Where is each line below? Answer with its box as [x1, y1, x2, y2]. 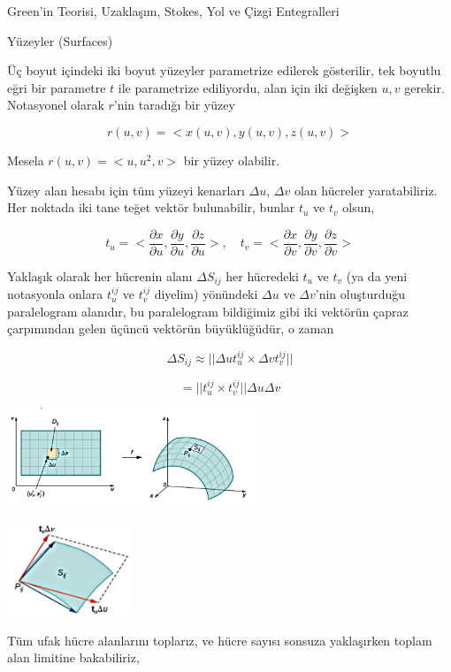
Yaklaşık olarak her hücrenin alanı [7, 266, 193, 285]
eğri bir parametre [7, 78, 106, 96]
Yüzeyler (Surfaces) [7, 31, 113, 50]
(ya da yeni [346, 266, 408, 285]
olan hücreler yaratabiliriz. [294, 180, 438, 199]
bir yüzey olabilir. [183, 150, 280, 169]
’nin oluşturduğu [315, 285, 406, 303]
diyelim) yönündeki [154, 285, 258, 303]
